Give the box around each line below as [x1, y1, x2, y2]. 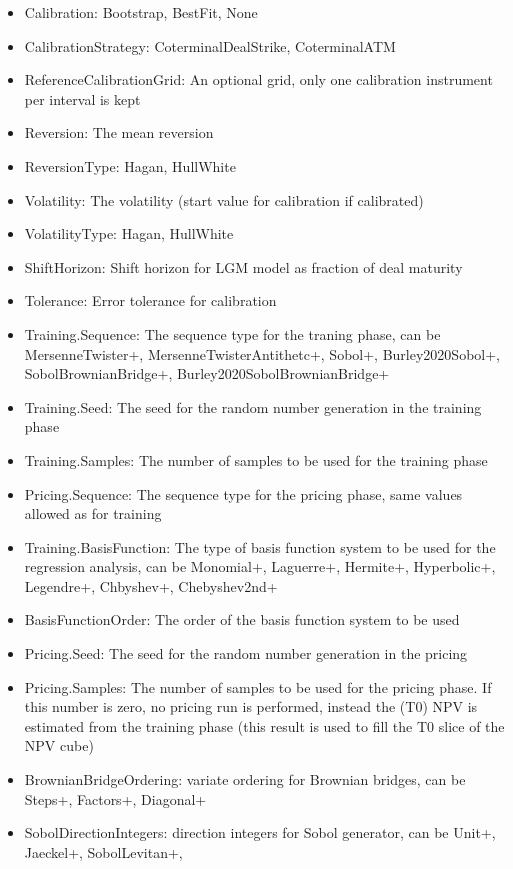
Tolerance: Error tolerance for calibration [24, 290, 277, 311]
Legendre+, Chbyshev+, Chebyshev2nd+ [24, 575, 278, 596]
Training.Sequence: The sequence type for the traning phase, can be [24, 323, 441, 344]
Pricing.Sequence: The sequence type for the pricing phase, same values [24, 483, 463, 504]
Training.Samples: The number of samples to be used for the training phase [24, 449, 488, 470]
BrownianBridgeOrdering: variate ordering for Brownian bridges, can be [24, 769, 466, 790]
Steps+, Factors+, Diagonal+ [24, 788, 207, 809]
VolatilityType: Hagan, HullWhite [24, 223, 234, 244]
